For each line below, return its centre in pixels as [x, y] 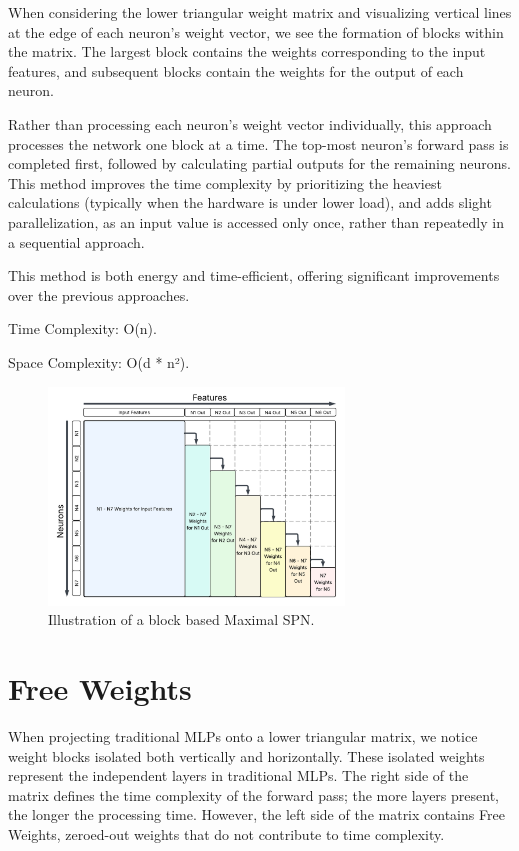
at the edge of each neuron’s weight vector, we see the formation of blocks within [256, 31]
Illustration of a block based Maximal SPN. [181, 619]
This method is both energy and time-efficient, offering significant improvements [254, 275]
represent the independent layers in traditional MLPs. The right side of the [238, 775]
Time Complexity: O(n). [82, 328]
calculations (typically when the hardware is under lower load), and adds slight [250, 202]
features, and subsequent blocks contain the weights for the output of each [236, 70]
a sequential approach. [76, 241]
